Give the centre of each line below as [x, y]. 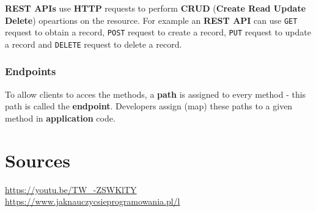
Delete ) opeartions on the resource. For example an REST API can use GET [151, 20]
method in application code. [60, 118]
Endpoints [31, 71]
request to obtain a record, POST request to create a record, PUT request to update [158, 32]
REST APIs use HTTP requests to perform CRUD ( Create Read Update [156, 8]
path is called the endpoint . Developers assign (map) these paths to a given [149, 106]
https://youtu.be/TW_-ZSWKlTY [71, 189]
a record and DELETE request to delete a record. [94, 44]
